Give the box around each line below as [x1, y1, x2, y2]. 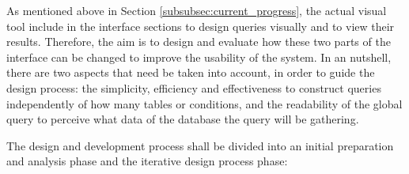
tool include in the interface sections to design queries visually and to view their [6, 17, 395, 34]
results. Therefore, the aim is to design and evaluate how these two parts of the [6, 33, 391, 50]
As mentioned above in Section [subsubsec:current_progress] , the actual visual [6, 2, 387, 18]
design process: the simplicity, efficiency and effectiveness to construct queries [6, 79, 381, 96]
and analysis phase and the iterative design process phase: [6, 153, 288, 169]
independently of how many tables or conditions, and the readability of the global [6, 95, 403, 112]
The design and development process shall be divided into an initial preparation [6, 137, 394, 153]
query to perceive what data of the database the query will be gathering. [6, 111, 359, 127]
